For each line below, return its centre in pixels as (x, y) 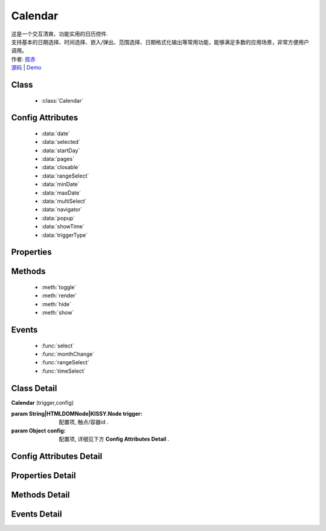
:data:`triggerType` (65, 235)
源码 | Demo (26, 68)
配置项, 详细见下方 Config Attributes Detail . (114, 439)
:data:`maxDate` (61, 193)
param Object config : (38, 430)
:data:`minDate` (60, 184)
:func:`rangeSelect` (66, 362)
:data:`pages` (58, 159)
